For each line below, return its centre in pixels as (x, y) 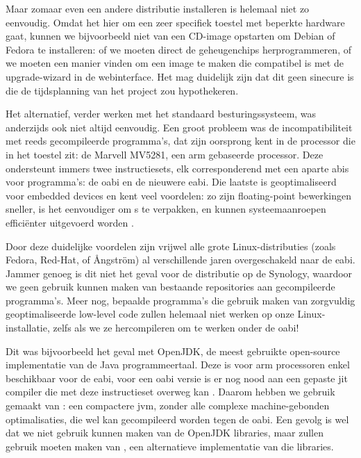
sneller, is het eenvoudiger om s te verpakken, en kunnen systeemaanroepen (166, 209)
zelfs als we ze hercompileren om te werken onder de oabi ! (176, 328)
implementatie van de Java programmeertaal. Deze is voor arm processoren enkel (178, 365)
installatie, (28, 328)
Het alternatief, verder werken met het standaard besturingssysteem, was (161, 114)
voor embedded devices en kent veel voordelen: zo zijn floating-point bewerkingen (178, 195)
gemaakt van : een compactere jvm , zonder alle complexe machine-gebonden (168, 406)
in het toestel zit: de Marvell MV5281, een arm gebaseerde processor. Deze (165, 154)
